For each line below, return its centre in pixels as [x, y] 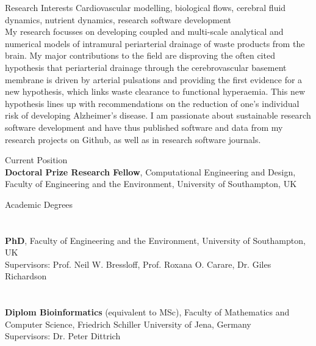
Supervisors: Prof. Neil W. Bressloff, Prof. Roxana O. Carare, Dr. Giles [138, 264]
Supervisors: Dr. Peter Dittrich [63, 336]
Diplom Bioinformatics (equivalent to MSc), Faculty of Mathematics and [147, 312]
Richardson [26, 276]
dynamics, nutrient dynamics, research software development [118, 19]
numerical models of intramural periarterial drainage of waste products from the [155, 43]
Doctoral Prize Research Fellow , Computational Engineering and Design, [150, 171]
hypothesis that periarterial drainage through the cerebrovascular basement [146, 67]
